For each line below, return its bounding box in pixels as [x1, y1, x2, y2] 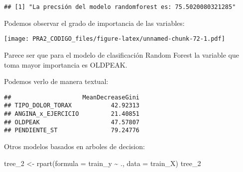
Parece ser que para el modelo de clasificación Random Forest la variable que [4, 49, 239, 60]
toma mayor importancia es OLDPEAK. [4, 59, 127, 70]
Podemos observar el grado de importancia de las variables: [4, 17, 185, 28]
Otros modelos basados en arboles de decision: [4, 141, 145, 151]
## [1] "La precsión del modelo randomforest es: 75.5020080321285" [4, 3, 236, 10]
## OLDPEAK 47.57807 [4, 118, 140, 126]
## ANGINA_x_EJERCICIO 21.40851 [4, 110, 140, 117]
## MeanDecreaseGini [4, 93, 140, 101]
